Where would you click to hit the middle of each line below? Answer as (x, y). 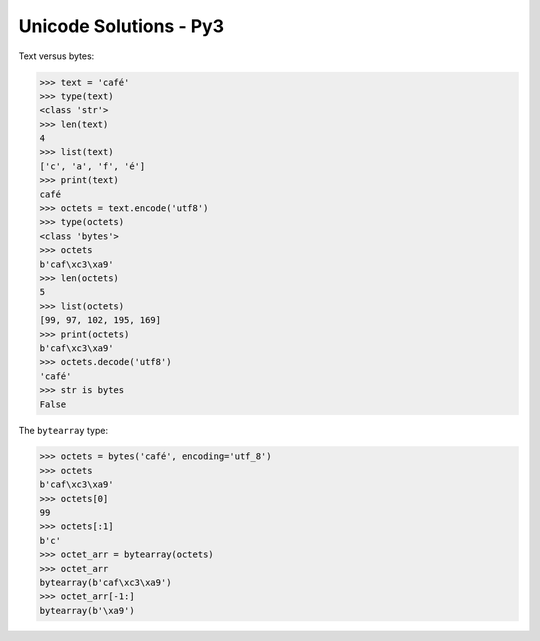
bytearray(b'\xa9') (87, 610)
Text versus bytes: (56, 56)
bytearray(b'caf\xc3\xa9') (105, 582)
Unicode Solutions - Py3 (121, 26)
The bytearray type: (63, 430)
